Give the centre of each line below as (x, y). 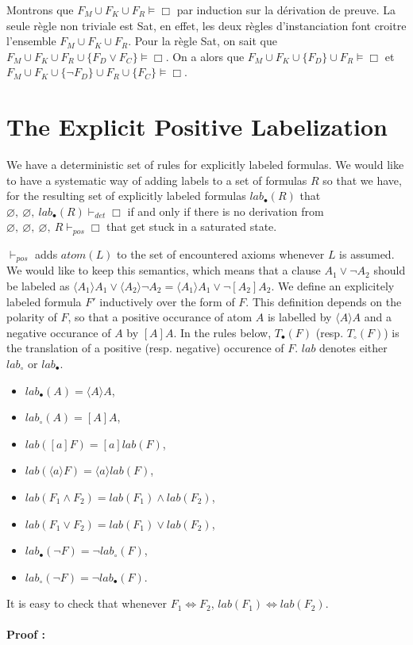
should (390, 270)
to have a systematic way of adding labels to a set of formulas (157, 180)
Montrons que (40, 10)
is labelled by (299, 317)
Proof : (26, 634)
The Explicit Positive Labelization (197, 127)
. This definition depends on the (324, 301)
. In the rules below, (222, 332)
